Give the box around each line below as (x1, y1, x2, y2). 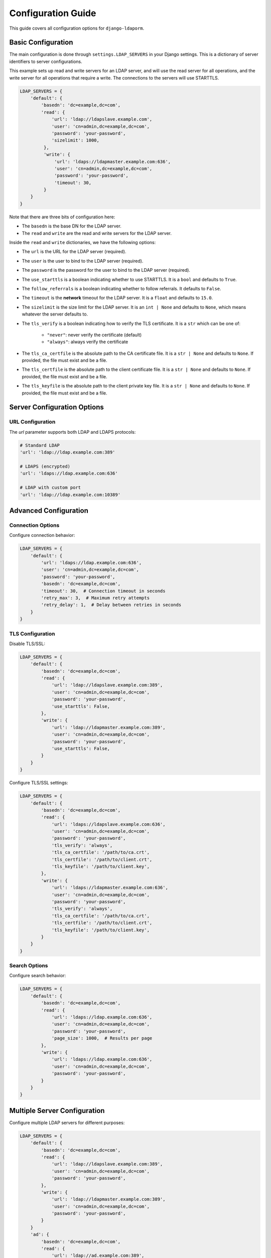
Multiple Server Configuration (9, 1106, 105, 1115)
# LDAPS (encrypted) (20, 463, 70, 469)
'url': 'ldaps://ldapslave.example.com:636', (51, 821, 166, 827)
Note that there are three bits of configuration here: (9, 214, 115, 220)
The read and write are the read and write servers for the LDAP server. (22, 230, 172, 236)
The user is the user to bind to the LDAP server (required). (22, 258, 144, 264)
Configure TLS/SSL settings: (9, 780, 68, 786)
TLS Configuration (9, 630, 55, 637)
